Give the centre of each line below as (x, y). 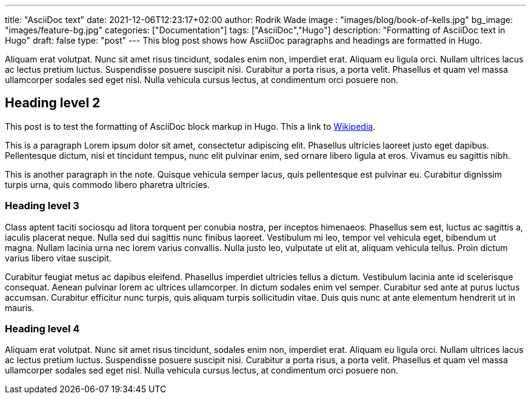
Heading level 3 (42, 206)
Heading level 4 (42, 328)
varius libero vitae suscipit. (58, 258)
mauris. (20, 307)
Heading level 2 (53, 103)
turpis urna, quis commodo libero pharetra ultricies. (107, 184)
